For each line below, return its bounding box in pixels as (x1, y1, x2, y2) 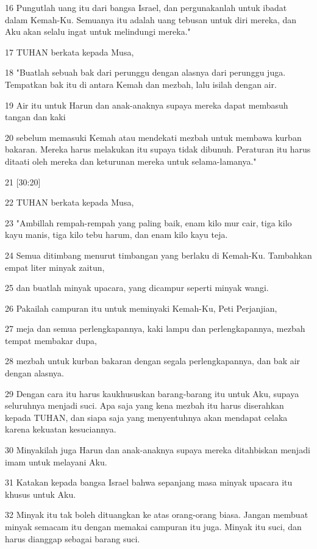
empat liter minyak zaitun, (5, 260, 105, 273)
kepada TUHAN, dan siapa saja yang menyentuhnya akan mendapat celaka (5, 411, 288, 423)
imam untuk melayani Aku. (5, 455, 107, 468)
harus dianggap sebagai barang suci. (5, 532, 140, 545)
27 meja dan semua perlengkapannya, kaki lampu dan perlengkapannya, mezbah (5, 322, 305, 335)
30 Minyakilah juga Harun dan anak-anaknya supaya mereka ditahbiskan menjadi (5, 443, 310, 456)
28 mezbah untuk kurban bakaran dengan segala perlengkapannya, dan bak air (5, 354, 301, 367)
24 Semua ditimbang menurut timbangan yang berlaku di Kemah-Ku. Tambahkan (5, 248, 312, 261)
